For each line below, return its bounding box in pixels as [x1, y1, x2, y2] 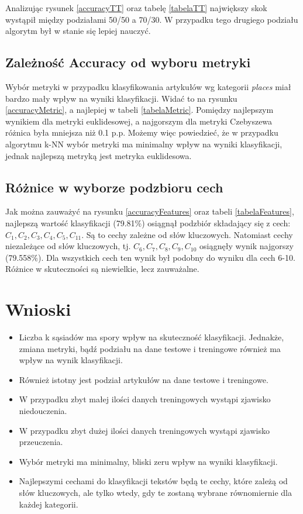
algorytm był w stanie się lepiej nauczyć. [5, 25, 151, 37]
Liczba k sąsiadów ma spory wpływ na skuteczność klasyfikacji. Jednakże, [19, 331, 284, 343]
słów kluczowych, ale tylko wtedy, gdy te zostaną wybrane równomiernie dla [19, 486, 292, 498]
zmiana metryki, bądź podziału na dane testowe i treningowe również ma [19, 342, 281, 354]
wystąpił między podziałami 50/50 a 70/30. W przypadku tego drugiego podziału [5, 13, 298, 25]
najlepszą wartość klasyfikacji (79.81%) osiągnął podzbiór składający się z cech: [5, 216, 291, 229]
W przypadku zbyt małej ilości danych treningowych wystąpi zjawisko [19, 393, 271, 405]
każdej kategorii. [19, 498, 78, 510]
